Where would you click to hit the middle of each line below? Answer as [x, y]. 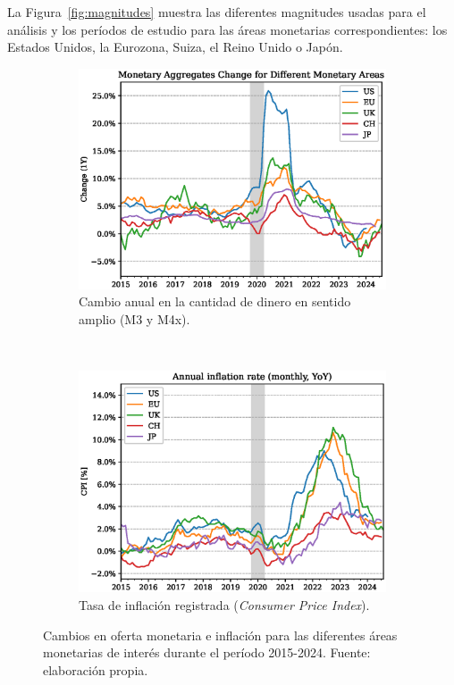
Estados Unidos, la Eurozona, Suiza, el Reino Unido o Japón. [175, 47]
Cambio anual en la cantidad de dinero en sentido [215, 301]
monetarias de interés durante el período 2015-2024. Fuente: [207, 652]
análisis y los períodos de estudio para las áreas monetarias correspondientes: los [227, 29]
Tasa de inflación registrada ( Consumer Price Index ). [224, 604]
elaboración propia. [96, 669]
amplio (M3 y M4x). [135, 318]
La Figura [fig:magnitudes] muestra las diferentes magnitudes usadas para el [217, 12]
